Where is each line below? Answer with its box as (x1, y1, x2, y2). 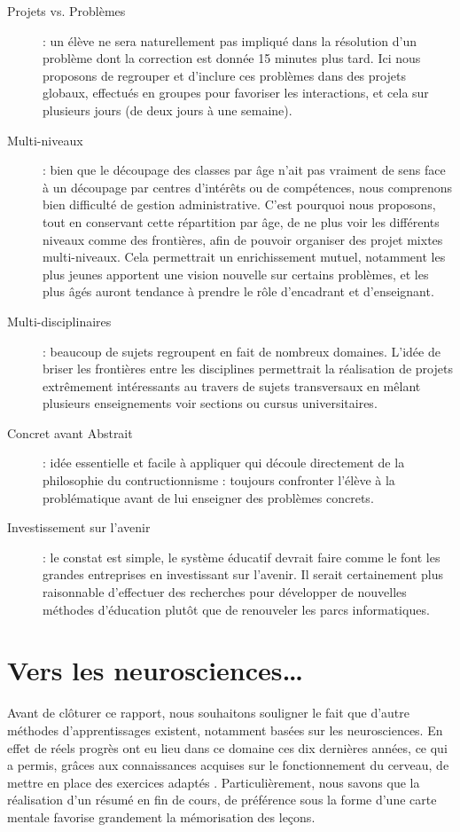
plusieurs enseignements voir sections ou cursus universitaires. (43, 394, 378, 412)
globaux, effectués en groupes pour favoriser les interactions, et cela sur (43, 83, 429, 102)
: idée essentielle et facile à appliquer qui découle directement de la (43, 453, 405, 472)
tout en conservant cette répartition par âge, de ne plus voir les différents (43, 212, 440, 231)
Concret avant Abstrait (7, 423, 133, 442)
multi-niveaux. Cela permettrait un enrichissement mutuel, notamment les (43, 247, 446, 266)
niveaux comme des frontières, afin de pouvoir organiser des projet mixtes (43, 230, 443, 248)
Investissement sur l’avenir (7, 518, 151, 537)
